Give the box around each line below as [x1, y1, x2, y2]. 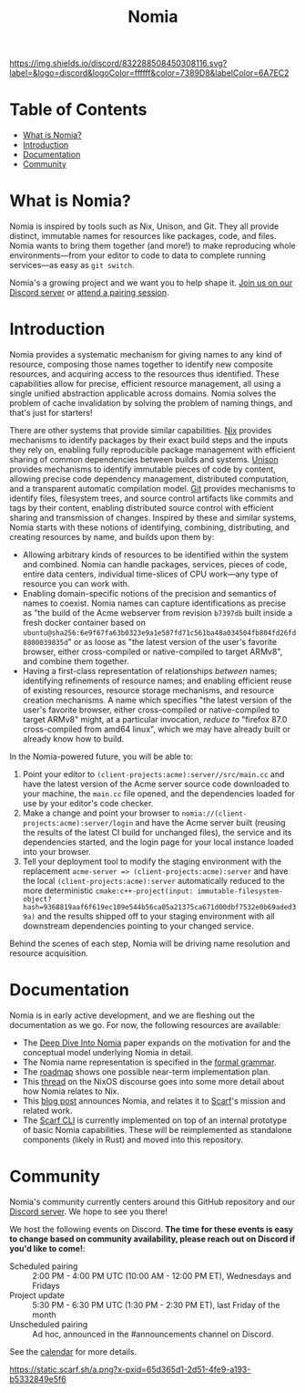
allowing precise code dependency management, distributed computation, [9, 473, 290, 484]
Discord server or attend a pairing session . [9, 287, 170, 298]
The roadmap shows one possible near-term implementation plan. [22, 1066, 270, 1077]
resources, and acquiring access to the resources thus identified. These [9, 369, 280, 379]
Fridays [32, 1280, 61, 1291]
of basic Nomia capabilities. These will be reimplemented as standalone [22, 1124, 292, 1135]
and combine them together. [22, 656, 129, 667]
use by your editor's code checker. [22, 798, 154, 808]
